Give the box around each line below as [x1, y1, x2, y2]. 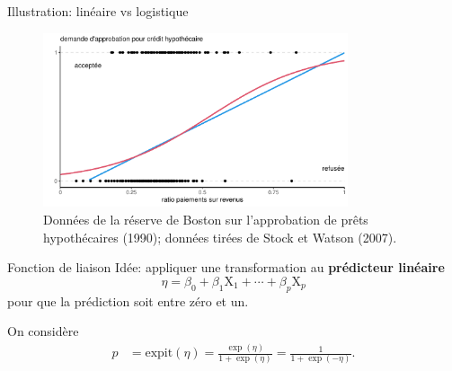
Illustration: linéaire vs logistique [7, 2, 189, 20]
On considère [7, 322, 79, 340]
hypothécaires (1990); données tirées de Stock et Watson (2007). [43, 227, 397, 246]
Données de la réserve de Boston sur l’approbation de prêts [43, 209, 368, 228]
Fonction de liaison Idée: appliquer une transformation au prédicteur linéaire [7, 258, 445, 277]
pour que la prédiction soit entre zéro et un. [7, 291, 249, 310]
